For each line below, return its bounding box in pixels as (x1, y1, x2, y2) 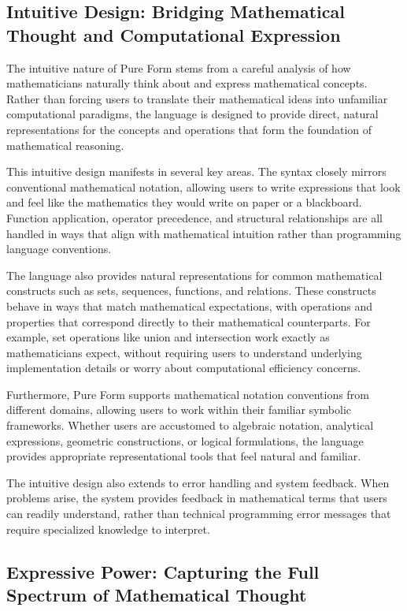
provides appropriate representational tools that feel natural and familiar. (6, 448, 361, 464)
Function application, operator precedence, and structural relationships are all (6, 209, 383, 225)
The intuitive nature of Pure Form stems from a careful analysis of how (6, 59, 351, 76)
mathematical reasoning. (6, 136, 124, 153)
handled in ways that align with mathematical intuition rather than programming (6, 225, 401, 241)
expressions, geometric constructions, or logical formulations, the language (6, 432, 364, 449)
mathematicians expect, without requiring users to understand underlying (6, 344, 362, 360)
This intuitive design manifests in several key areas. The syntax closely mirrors (6, 163, 387, 180)
